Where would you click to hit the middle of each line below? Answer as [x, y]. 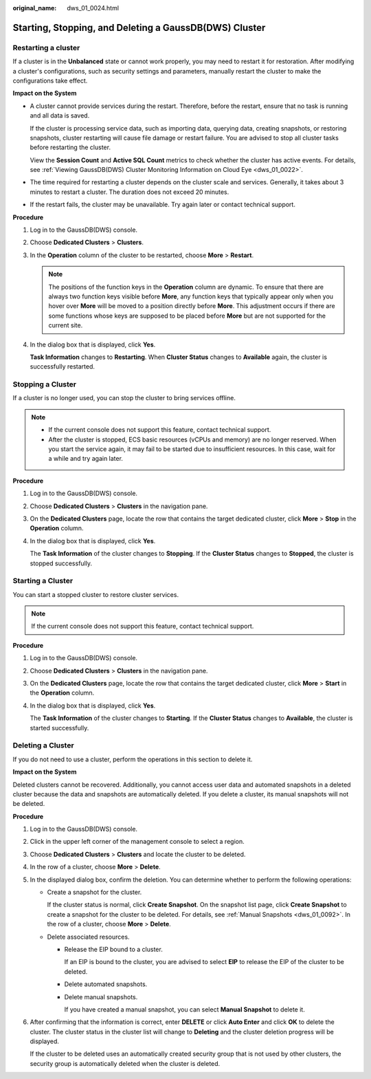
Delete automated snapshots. [106, 984]
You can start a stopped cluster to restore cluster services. [95, 594]
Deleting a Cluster [44, 745]
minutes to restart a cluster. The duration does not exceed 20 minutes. [130, 192]
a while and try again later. [86, 459]
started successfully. [59, 728]
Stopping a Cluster [45, 384]
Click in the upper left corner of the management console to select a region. [137, 842]
